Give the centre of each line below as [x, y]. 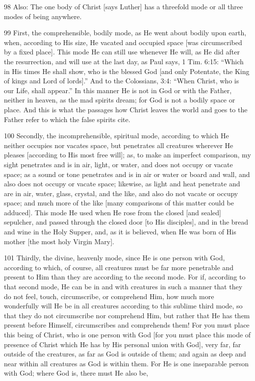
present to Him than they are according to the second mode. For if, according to [125, 277]
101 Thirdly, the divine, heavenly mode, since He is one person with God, [115, 258]
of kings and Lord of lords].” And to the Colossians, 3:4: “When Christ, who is [122, 81]
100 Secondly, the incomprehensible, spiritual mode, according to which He [116, 136]
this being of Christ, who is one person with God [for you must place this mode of [127, 334]
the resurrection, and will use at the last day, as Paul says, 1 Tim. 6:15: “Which [124, 61]
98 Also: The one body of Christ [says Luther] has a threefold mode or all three [124, 6]
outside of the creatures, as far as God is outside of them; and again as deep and [125, 354]
